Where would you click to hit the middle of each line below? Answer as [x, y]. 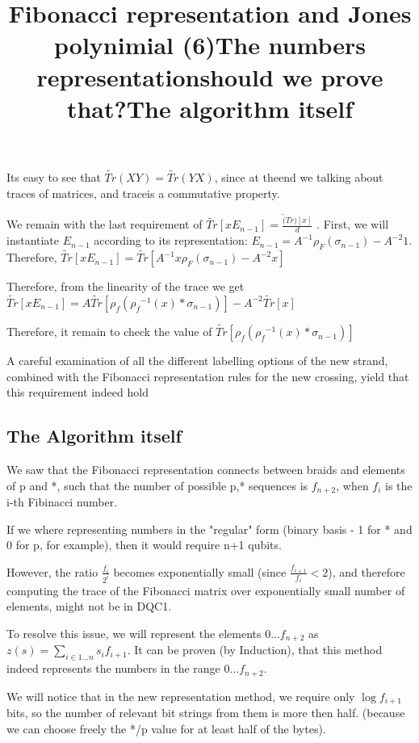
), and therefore [367, 571]
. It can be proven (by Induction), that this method [255, 650]
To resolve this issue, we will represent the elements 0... [143, 634]
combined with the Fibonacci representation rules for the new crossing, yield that [208, 376]
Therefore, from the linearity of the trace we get [126, 286]
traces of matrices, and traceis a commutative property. [143, 193]
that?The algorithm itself [210, 108]
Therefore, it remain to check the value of [109, 332]
